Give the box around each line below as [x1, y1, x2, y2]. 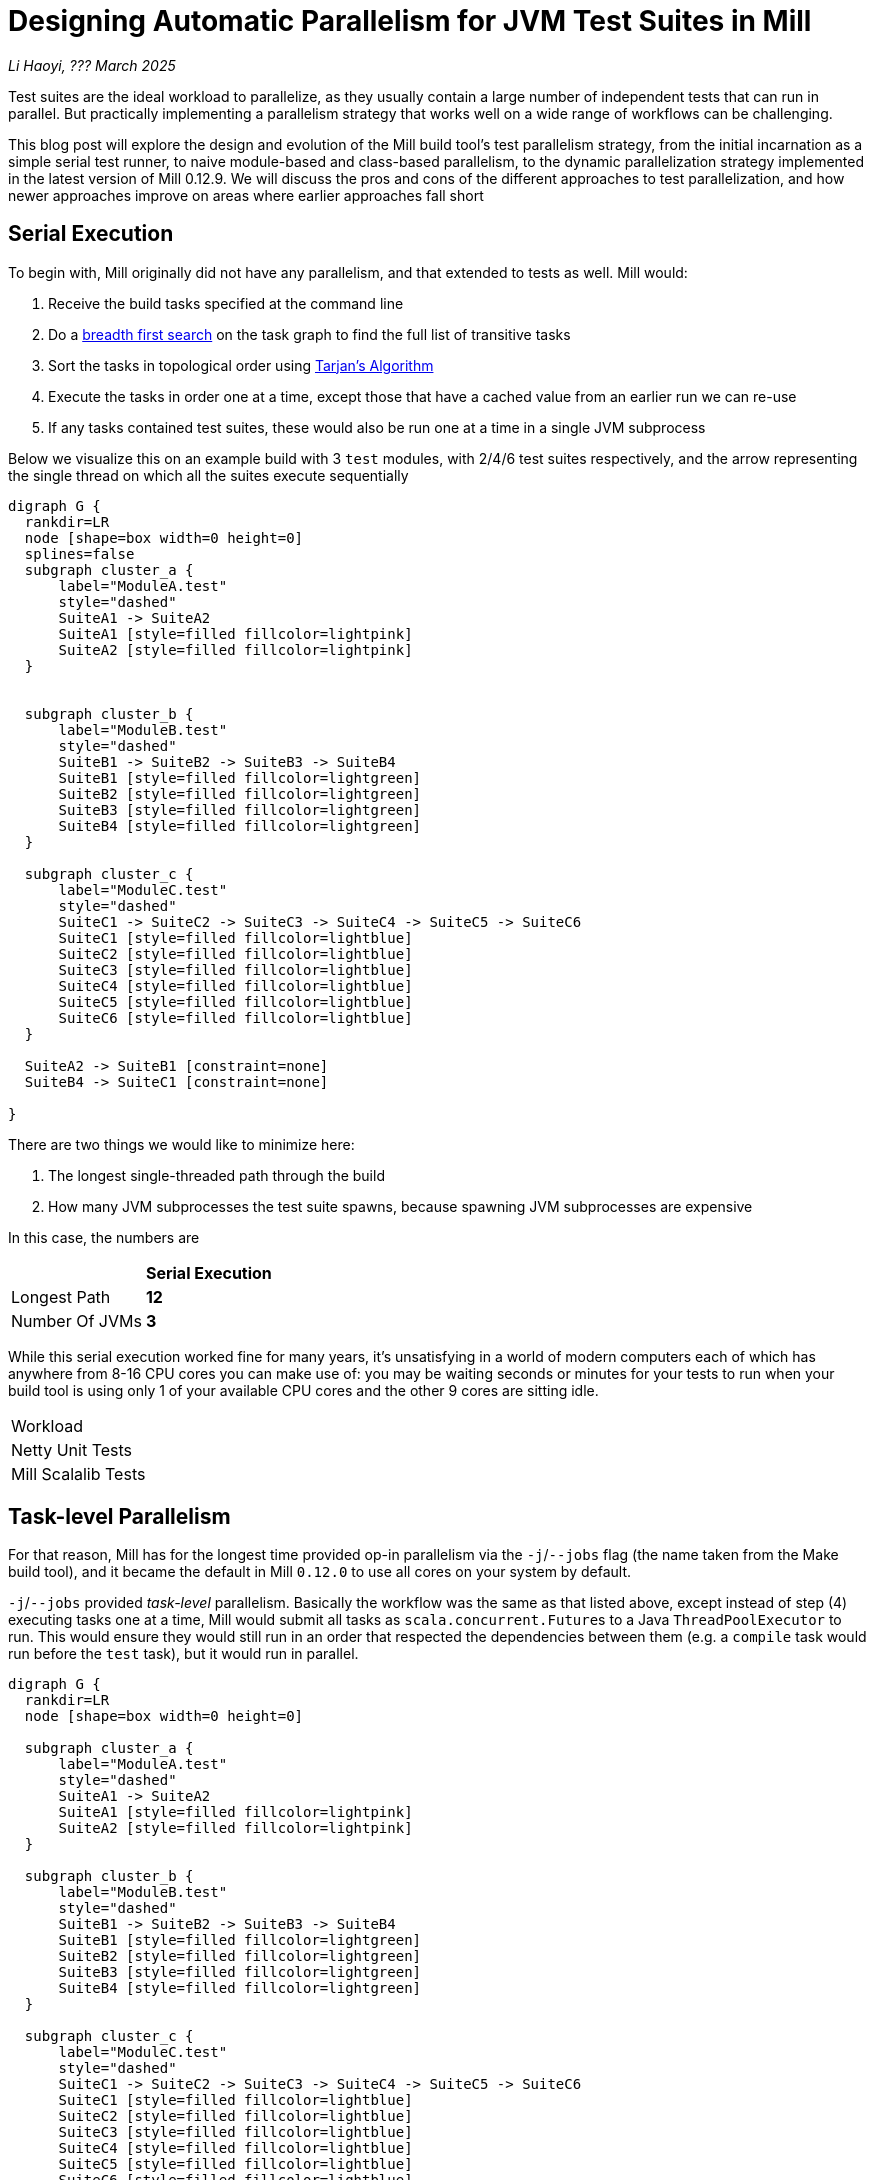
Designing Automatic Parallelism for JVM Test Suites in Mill [8, 4, 812, 38]
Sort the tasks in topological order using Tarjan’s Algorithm [48, 356, 434, 374]
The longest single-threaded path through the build [48, 1166, 385, 1184]
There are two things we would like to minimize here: [8, 1135, 355, 1153]
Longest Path [11, 1286, 111, 1307]
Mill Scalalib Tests [11, 1463, 146, 1484]
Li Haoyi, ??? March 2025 [8, 56, 176, 74]
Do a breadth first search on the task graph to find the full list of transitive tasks [48, 325, 571, 343]
